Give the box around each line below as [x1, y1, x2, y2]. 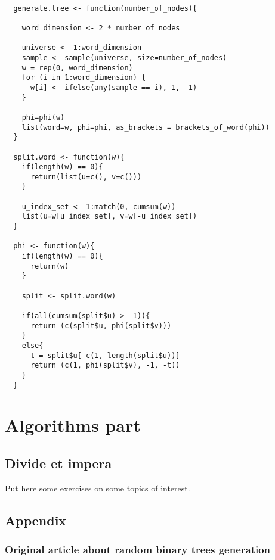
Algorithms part [5, 413, 141, 437]
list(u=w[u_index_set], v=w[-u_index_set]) [21, 212, 197, 221]
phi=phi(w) [21, 113, 65, 122]
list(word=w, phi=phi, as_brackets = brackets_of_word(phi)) [21, 123, 270, 132]
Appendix [5, 511, 67, 529]
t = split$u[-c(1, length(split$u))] [30, 351, 180, 360]
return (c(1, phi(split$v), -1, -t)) [30, 361, 180, 370]
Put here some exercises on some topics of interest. [5, 481, 190, 494]
